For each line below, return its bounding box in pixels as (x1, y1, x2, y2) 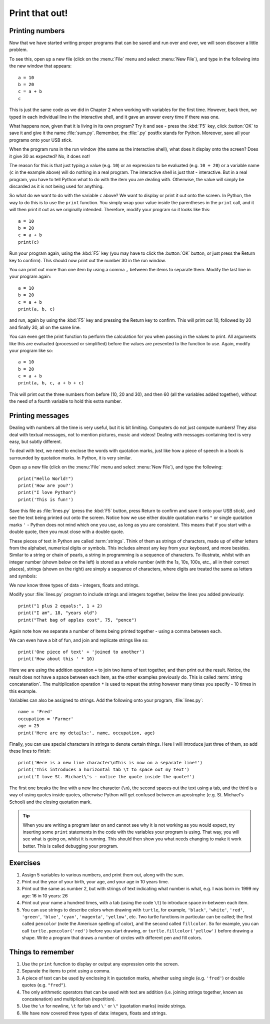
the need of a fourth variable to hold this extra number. (9, 398, 122, 404)
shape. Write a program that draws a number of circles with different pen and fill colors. (21, 935, 202, 941)
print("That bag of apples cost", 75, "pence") (18, 617, 137, 623)
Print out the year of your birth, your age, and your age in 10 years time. (21, 878, 169, 884)
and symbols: (9, 573, 37, 579)
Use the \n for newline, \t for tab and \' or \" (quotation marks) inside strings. (21, 1003, 187, 1009)
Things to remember (9, 947, 74, 956)
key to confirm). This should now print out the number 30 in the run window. (9, 257, 166, 263)
